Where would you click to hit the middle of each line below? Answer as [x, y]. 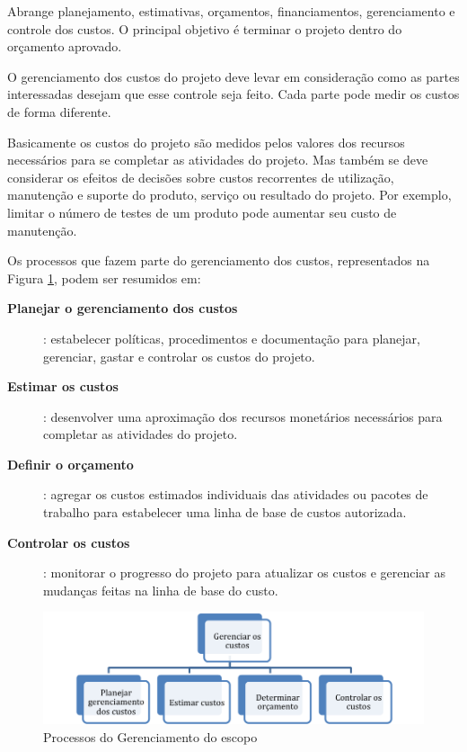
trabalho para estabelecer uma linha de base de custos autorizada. [225, 512]
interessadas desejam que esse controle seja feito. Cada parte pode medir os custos [233, 94]
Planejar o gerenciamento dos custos [123, 308]
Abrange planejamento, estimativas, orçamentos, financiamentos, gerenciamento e [231, 11]
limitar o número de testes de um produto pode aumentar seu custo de [202, 212]
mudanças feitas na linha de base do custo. [161, 590]
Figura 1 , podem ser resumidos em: [104, 278]
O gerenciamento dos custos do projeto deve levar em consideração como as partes [233, 76]
